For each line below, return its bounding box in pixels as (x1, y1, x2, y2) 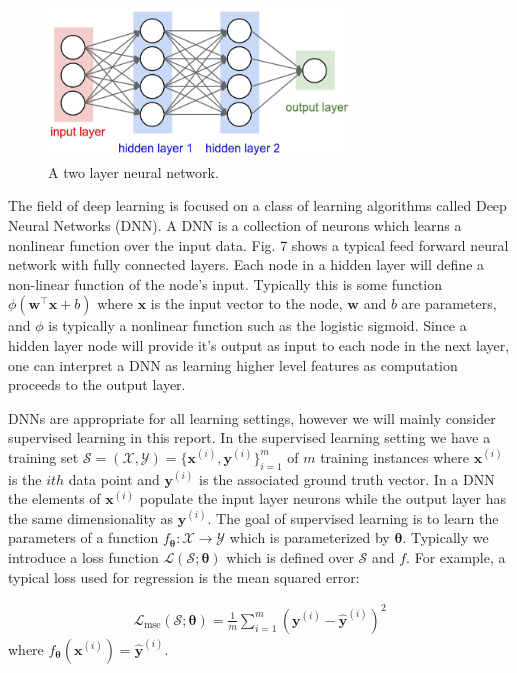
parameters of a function (8, 527, 159, 548)
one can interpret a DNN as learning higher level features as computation (8, 354, 458, 375)
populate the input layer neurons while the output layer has (139, 488, 506, 509)
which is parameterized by (229, 527, 390, 548)
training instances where (320, 446, 469, 467)
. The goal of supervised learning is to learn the (207, 507, 499, 528)
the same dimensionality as (8, 507, 174, 528)
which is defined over (226, 547, 354, 568)
